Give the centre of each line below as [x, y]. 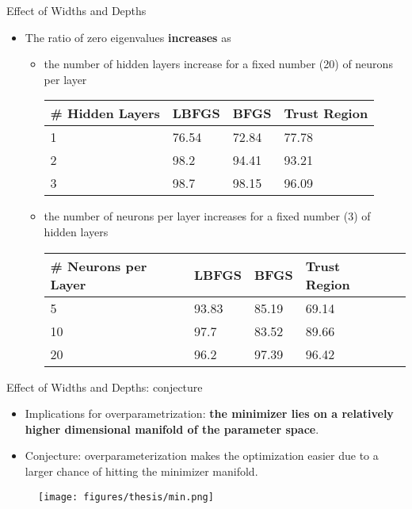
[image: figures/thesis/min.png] [126, 497]
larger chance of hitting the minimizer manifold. [141, 471]
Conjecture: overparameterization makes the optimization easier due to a [202, 455]
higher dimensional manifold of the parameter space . [172, 429]
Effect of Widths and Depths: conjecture [105, 387]
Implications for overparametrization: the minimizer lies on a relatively [209, 413]
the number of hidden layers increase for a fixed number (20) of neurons [218, 64]
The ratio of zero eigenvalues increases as [128, 37]
